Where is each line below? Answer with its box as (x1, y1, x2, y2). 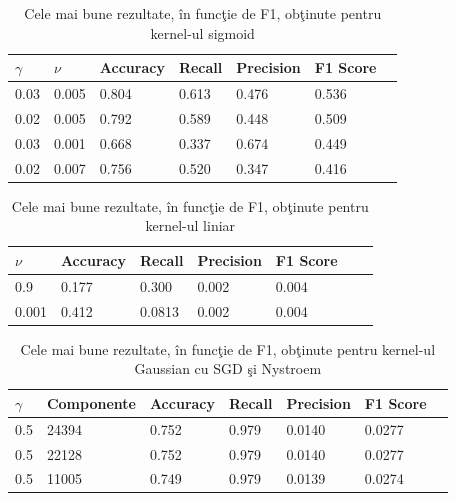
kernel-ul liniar (145, 215, 236, 236)
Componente (46, 392, 136, 413)
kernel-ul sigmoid (150, 22, 255, 43)
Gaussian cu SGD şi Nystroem (134, 358, 322, 379)
